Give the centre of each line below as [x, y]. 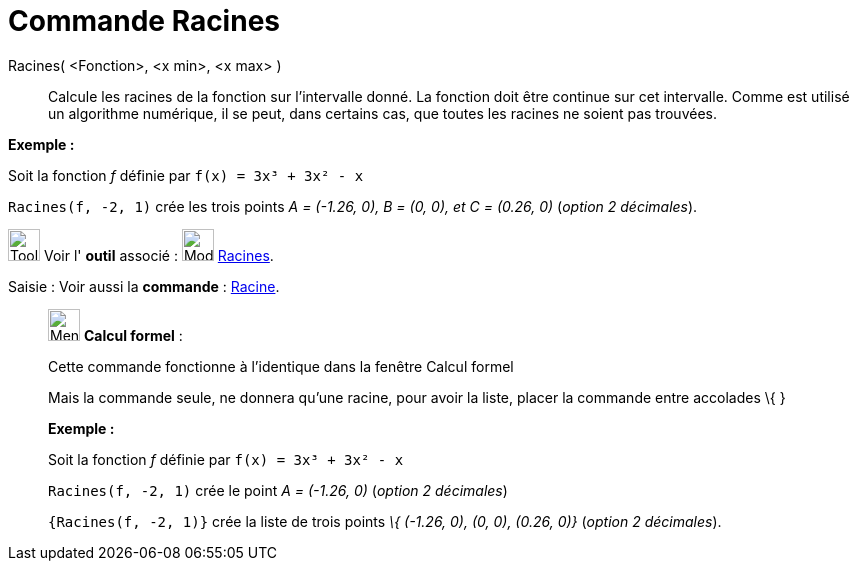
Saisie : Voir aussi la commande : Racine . [144, 286]
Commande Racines [144, 21]
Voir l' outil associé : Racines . [158, 255]
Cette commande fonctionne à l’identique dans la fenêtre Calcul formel [281, 366]
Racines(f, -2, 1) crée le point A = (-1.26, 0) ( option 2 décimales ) [278, 490]
